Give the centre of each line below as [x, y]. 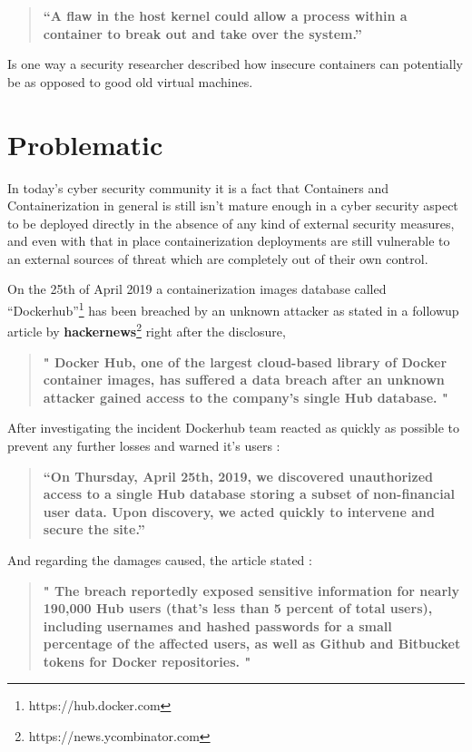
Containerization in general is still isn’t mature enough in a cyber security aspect [233, 205]
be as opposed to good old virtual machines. [130, 81]
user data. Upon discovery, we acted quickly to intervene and [239, 511]
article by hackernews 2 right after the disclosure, [147, 330]
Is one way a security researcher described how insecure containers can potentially [235, 64]
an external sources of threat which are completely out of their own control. [218, 258]
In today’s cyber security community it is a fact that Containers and [198, 187]
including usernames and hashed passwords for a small [217, 625]
